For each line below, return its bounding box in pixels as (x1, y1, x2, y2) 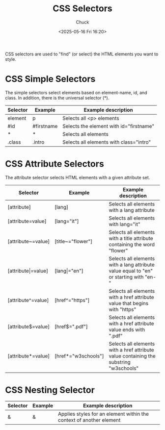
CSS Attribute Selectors (5, 158, 104, 170)
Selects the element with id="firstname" (62, 123, 155, 129)
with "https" (109, 306, 137, 313)
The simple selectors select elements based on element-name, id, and (5, 89, 147, 96)
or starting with (109, 273, 144, 280)
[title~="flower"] (54, 238, 92, 245)
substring (109, 358, 131, 365)
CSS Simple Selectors (5, 74, 96, 85)
